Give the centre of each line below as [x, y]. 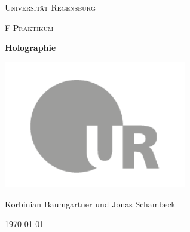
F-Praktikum [29, 27]
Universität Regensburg [50, 7]
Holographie [30, 48]
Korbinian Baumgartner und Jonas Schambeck [90, 204]
